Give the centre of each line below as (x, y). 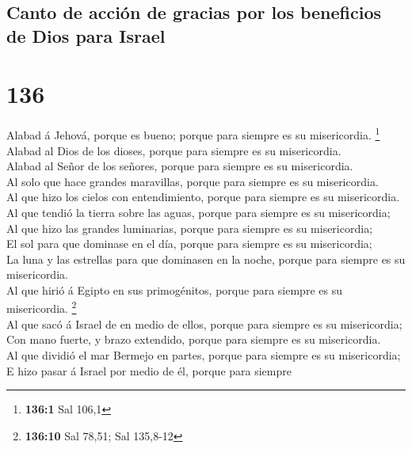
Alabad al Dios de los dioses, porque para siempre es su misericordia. (174, 150)
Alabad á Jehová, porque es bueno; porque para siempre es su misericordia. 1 (193, 133)
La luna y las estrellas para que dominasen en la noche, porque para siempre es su (206, 259)
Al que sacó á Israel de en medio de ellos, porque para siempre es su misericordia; (204, 323)
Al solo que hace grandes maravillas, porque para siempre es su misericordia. (193, 181)
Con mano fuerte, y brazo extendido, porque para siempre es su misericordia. (194, 339)
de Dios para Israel (86, 35)
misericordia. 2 (42, 307)
